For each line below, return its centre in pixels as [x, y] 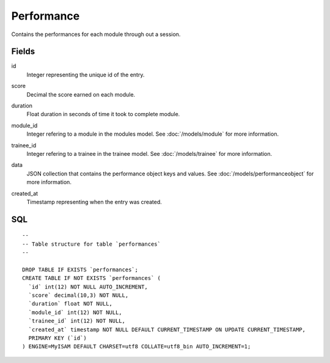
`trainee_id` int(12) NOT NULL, [77, 321]
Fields [23, 52]
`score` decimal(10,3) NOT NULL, [79, 295]
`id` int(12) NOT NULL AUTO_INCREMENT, [88, 287]
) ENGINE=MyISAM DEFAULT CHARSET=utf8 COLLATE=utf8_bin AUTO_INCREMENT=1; [137, 346]
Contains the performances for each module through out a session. [96, 34]
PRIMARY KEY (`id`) [57, 338]
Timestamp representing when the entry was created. [94, 202]
